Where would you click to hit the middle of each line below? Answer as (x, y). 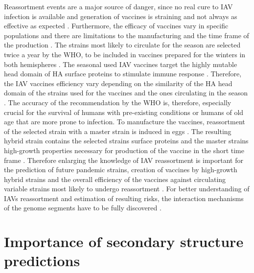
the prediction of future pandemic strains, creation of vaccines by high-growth (121, 170)
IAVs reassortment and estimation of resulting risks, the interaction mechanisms (124, 198)
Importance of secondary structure (124, 241)
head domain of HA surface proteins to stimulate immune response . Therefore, (123, 74)
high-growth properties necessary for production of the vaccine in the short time (124, 150)
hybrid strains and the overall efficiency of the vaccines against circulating (115, 179)
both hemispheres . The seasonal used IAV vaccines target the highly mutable (121, 64)
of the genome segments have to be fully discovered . (83, 208)
